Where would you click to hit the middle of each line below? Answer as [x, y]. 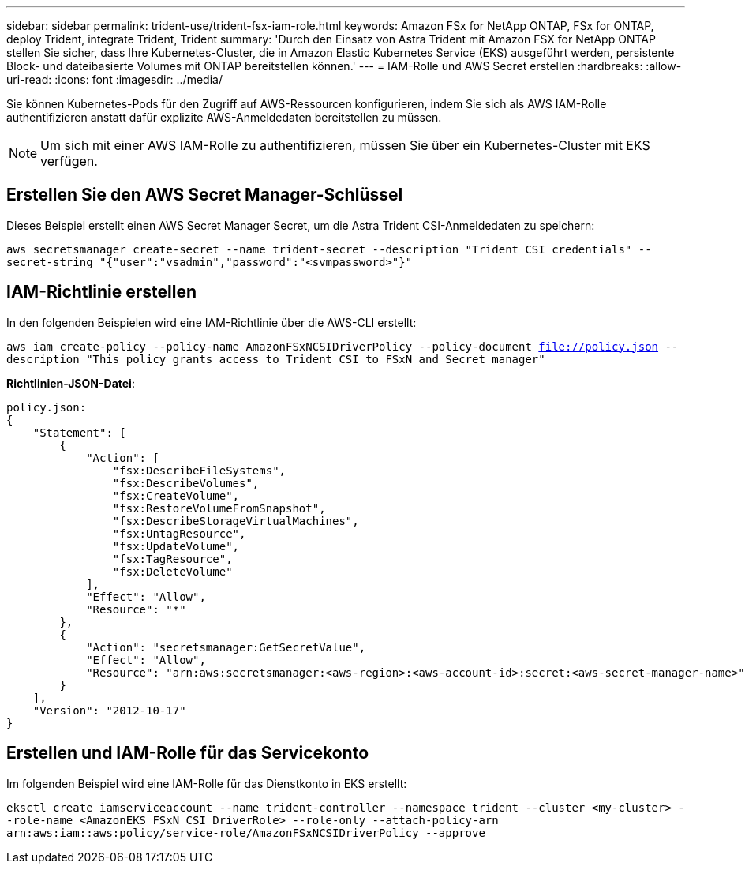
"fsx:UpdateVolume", [176, 546]
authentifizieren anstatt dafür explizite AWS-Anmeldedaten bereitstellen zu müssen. [224, 117]
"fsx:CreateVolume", [176, 495]
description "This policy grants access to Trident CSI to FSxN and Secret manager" [276, 359]
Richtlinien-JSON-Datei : [71, 383]
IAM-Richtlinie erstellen [102, 292]
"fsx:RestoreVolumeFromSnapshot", [219, 508]
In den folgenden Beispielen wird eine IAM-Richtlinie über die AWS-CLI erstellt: [212, 322]
